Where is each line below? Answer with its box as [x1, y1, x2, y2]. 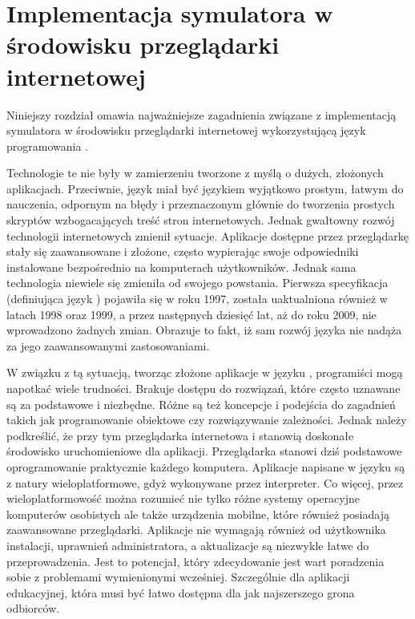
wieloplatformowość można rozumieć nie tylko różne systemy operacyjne [6, 490, 360, 507]
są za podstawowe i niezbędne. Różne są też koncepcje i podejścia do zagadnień [6, 395, 396, 412]
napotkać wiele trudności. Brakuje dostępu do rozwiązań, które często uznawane [6, 380, 401, 396]
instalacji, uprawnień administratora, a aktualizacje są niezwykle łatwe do [6, 536, 369, 553]
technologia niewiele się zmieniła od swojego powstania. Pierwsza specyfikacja [6, 274, 389, 291]
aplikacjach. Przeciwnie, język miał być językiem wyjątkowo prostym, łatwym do [6, 180, 404, 196]
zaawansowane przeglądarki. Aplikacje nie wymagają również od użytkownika [6, 521, 386, 538]
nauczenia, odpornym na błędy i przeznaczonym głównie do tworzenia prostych [6, 196, 395, 212]
